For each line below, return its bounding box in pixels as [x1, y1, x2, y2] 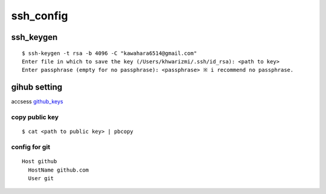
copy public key [11, 113, 59, 121]
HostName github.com [28, 166, 89, 173]
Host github [22, 158, 57, 165]
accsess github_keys [11, 98, 63, 105]
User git [28, 175, 54, 181]
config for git [11, 143, 51, 151]
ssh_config [11, 9, 68, 22]
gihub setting [11, 82, 63, 92]
